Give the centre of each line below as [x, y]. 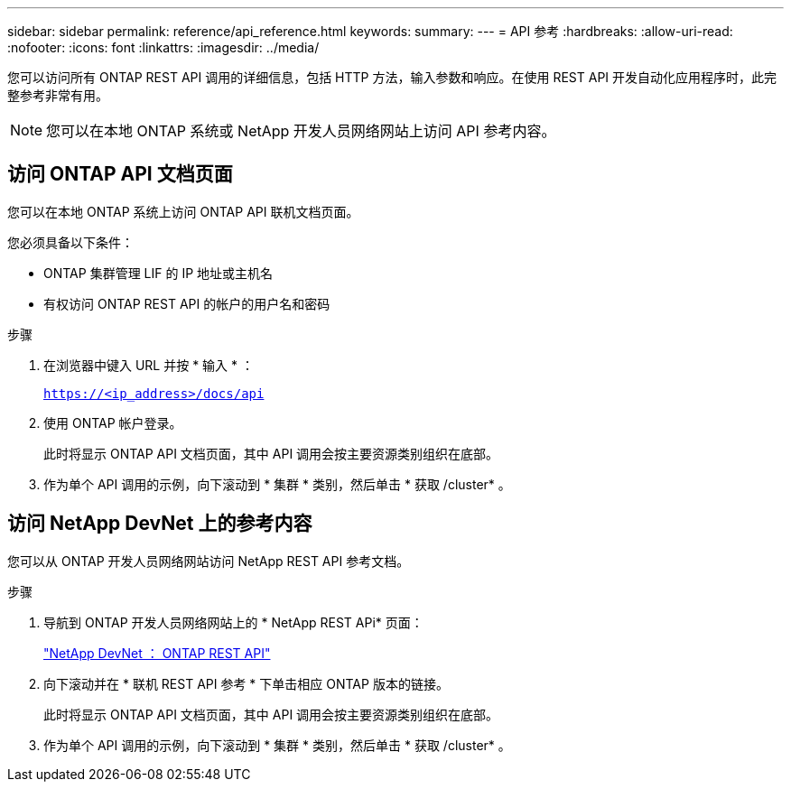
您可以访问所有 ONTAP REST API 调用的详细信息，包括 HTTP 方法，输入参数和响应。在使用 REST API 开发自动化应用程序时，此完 [392, 77]
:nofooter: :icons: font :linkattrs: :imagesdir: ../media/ [163, 47]
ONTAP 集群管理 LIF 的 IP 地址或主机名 [158, 273]
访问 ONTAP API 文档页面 [120, 174]
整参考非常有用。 [58, 95]
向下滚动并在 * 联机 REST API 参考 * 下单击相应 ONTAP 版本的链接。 [246, 683]
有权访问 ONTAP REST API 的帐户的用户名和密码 [187, 303]
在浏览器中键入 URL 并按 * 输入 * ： [149, 365]
